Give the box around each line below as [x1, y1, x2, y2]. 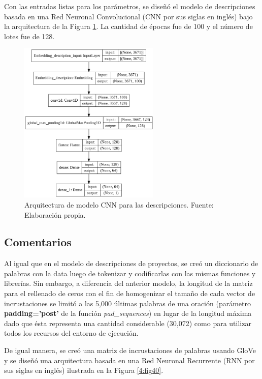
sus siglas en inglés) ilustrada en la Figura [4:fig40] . [4, 365, 163, 375]
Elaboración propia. [24, 209, 86, 220]
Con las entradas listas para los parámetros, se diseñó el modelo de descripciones [4, 1, 255, 11]
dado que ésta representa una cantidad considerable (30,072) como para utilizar [4, 317, 251, 328]
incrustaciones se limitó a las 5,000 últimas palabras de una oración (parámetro [4, 298, 251, 308]
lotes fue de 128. [4, 31, 55, 41]
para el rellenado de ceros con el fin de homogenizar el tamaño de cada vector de [4, 288, 255, 299]
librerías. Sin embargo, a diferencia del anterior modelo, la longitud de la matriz [4, 278, 253, 288]
